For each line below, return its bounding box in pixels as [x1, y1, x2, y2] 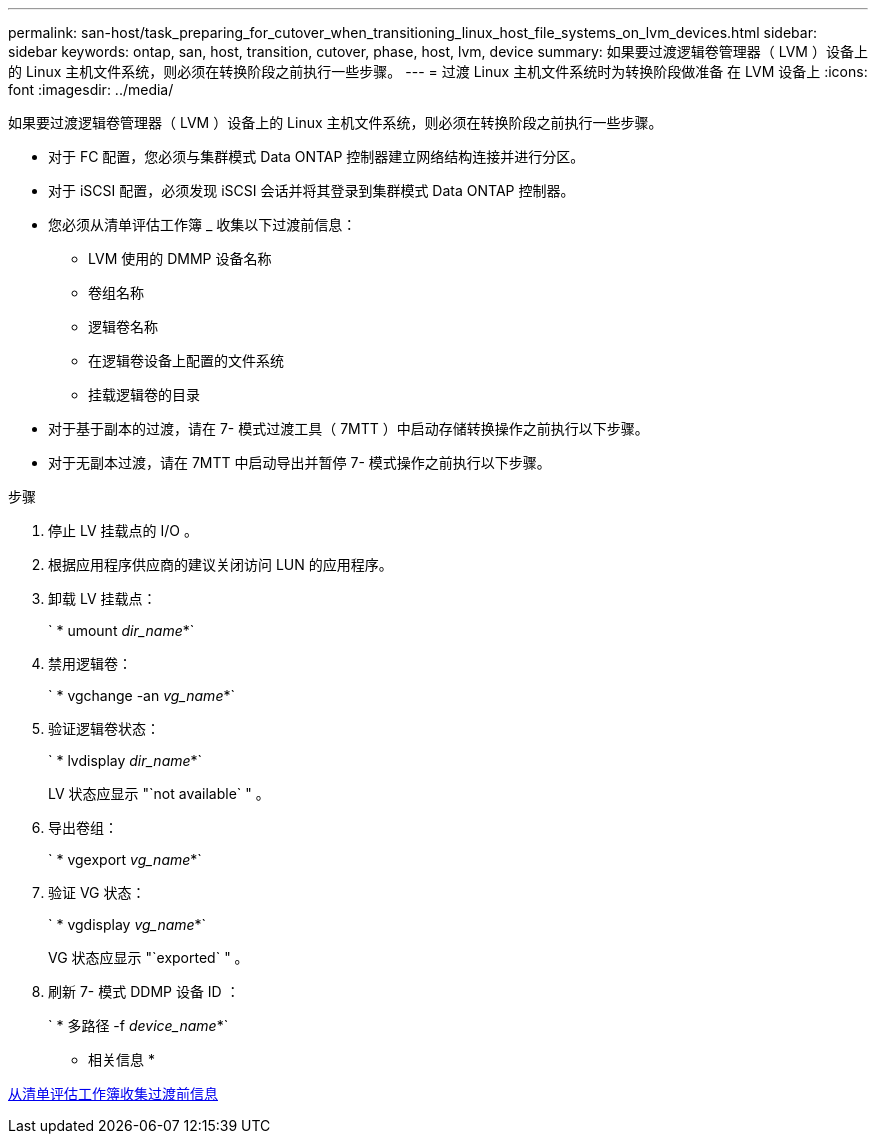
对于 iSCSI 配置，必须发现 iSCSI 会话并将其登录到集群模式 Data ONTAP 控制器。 [48, 182, 575, 199]
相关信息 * [88, 1051, 155, 1068]
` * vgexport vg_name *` [48, 851, 202, 868]
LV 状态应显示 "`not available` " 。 [48, 785, 270, 802]
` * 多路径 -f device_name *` [48, 1017, 229, 1034]
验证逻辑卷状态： [48, 720, 160, 737]
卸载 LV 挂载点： [48, 590, 157, 607]
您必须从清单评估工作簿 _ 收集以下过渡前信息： [48, 216, 357, 233]
